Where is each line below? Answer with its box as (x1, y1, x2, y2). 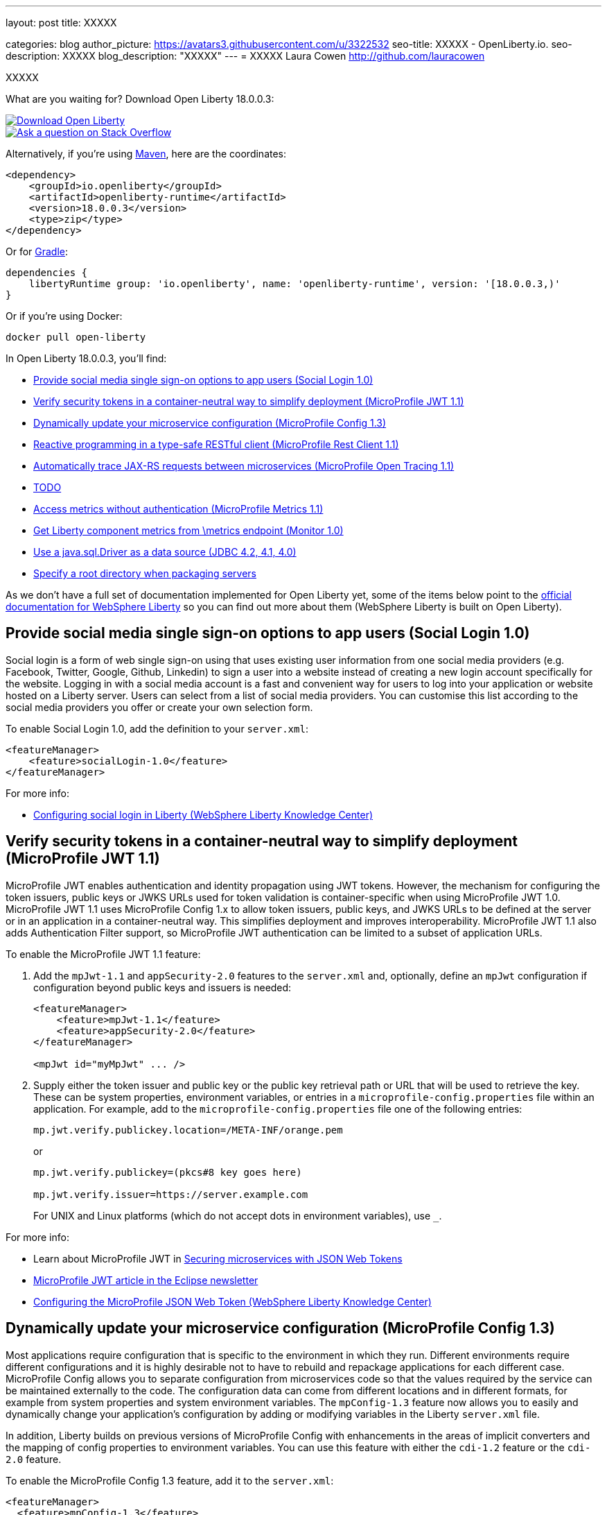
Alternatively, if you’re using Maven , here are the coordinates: (6, 148, 287, 160)
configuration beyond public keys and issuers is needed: (33, 981, 292, 993)
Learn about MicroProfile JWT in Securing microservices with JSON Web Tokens (33, 1252, 403, 1265)
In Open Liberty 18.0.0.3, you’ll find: (6, 352, 167, 364)
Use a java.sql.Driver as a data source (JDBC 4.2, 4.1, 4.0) (33, 546, 297, 558)
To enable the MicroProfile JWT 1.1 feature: (6, 948, 201, 960)
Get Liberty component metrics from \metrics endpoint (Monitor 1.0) (33, 524, 344, 536)
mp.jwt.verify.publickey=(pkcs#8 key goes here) (33, 1166, 302, 1178)
